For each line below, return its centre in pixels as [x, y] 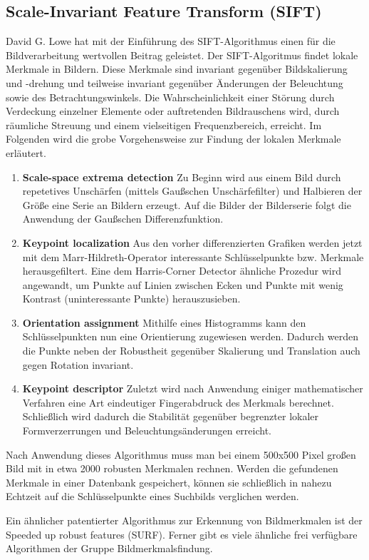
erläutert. [26, 152]
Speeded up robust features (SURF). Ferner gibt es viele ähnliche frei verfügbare [182, 534]
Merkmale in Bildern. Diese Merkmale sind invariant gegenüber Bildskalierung [177, 69]
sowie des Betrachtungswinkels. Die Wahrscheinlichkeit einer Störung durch [170, 97]
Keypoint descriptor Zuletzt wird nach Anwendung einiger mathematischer [193, 388]
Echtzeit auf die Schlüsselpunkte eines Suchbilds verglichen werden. [152, 496]
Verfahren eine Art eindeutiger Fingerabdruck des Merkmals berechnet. [178, 402]
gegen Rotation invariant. [78, 364]
